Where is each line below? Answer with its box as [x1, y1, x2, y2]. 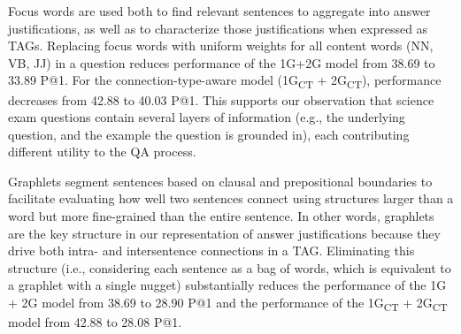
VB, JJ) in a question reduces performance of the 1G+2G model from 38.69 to [8, 53, 435, 72]
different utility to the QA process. [8, 142, 196, 161]
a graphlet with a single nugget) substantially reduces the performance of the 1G [8, 276, 447, 294]
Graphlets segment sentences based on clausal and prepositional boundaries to [8, 171, 433, 190]
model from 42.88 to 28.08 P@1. [8, 313, 182, 331]
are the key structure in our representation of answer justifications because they [8, 224, 441, 242]
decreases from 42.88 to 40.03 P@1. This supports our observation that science [8, 90, 434, 109]
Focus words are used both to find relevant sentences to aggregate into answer [8, 2, 431, 19]
